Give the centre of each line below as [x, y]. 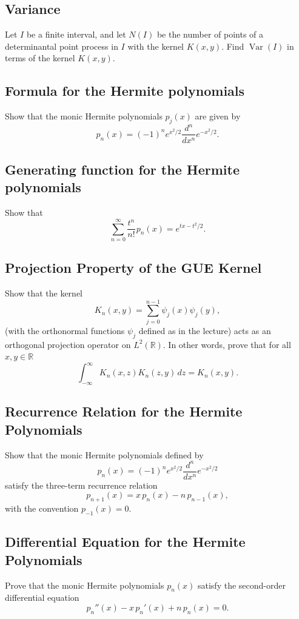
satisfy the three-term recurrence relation [81, 485]
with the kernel [156, 46]
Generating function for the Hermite [122, 169]
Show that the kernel [44, 293]
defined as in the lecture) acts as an [205, 330]
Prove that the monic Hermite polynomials [85, 585]
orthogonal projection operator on [68, 344]
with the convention [42, 508]
